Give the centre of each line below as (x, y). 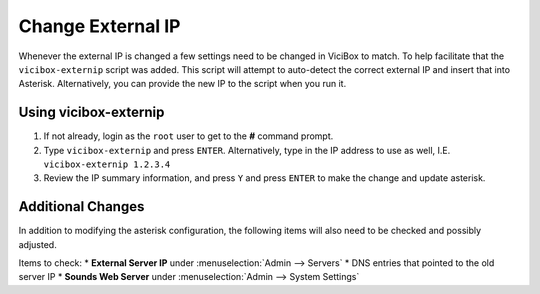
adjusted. (37, 244)
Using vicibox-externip (91, 112)
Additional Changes (81, 206)
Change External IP (99, 26)
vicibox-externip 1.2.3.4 (107, 164)
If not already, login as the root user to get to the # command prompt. (188, 136)
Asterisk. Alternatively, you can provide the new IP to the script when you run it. (182, 84)
